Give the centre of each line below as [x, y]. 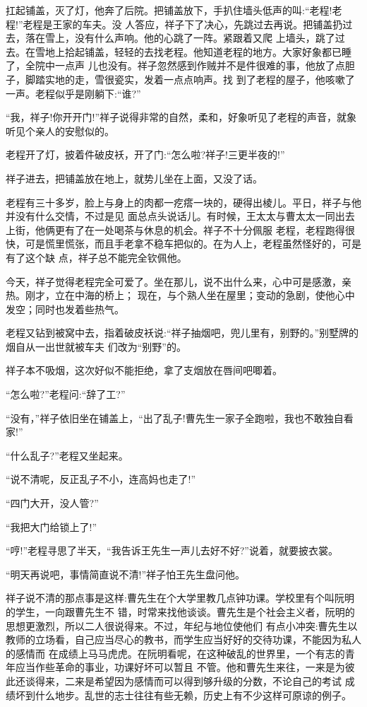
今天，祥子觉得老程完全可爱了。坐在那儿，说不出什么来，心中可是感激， [174, 281]
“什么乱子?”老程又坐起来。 [67, 455]
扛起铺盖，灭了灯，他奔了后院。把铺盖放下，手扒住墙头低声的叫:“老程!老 [174, 10]
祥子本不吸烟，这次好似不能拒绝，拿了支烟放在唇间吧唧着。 [144, 370]
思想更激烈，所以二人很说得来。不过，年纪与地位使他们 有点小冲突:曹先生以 [182, 625]
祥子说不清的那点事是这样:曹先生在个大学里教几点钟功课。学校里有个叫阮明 [180, 598]
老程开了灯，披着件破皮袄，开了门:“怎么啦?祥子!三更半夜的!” [145, 154]
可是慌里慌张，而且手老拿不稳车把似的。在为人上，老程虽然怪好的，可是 [193, 244]
